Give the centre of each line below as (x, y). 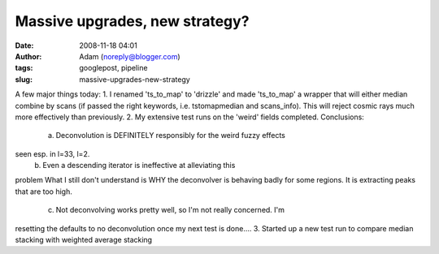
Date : (24, 45)
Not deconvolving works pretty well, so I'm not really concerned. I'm (170, 210)
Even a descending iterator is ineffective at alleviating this (139, 166)
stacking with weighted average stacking (84, 240)
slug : (24, 79)
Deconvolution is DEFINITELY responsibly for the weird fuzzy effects (171, 136)
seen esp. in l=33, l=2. (52, 153)
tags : (24, 68)
